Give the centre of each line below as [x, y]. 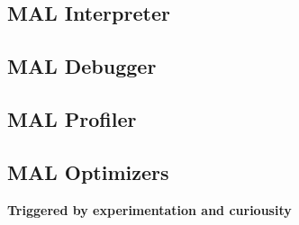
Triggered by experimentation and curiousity [149, 209]
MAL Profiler [72, 118]
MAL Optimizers [88, 171]
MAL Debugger [82, 66]
